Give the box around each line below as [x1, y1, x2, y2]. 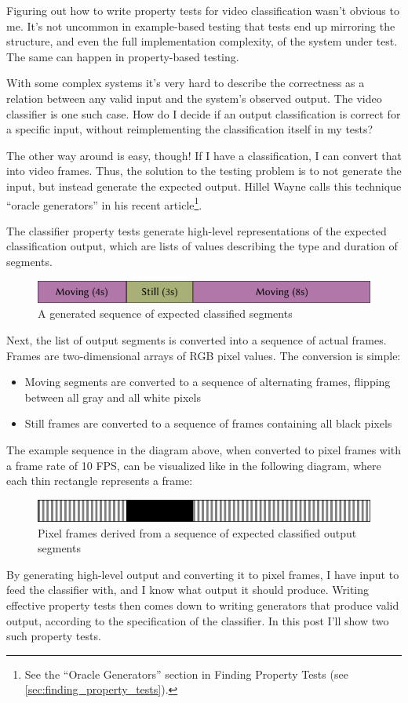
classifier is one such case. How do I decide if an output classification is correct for [6, 105, 401, 122]
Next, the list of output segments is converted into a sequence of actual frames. [6, 332, 387, 348]
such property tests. [6, 628, 101, 644]
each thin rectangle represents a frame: [6, 472, 193, 489]
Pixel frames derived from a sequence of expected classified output [38, 524, 357, 541]
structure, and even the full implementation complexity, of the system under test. [6, 33, 398, 49]
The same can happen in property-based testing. [6, 48, 239, 64]
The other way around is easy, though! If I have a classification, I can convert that [6, 147, 403, 163]
